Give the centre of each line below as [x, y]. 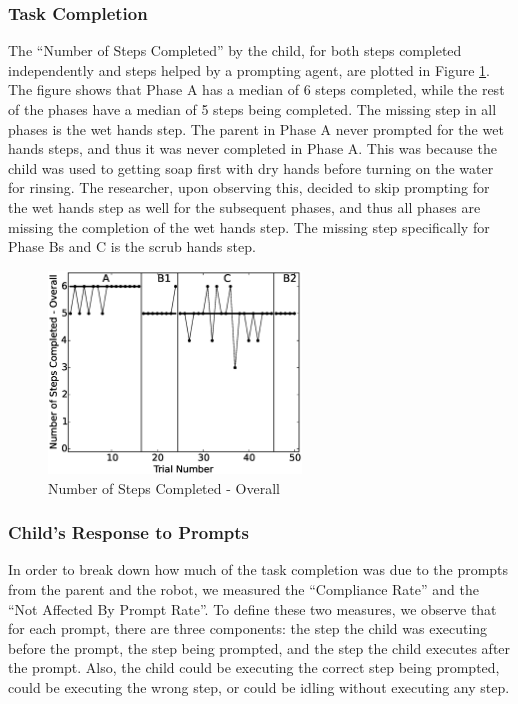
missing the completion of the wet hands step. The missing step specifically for [249, 226]
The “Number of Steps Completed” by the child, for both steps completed [235, 50]
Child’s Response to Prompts [129, 532]
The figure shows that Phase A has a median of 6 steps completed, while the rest [256, 89]
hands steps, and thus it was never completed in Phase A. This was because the [252, 148]
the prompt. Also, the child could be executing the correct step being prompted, [254, 667]
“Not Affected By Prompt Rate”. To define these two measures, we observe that [252, 608]
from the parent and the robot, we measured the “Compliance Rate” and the [243, 588]
